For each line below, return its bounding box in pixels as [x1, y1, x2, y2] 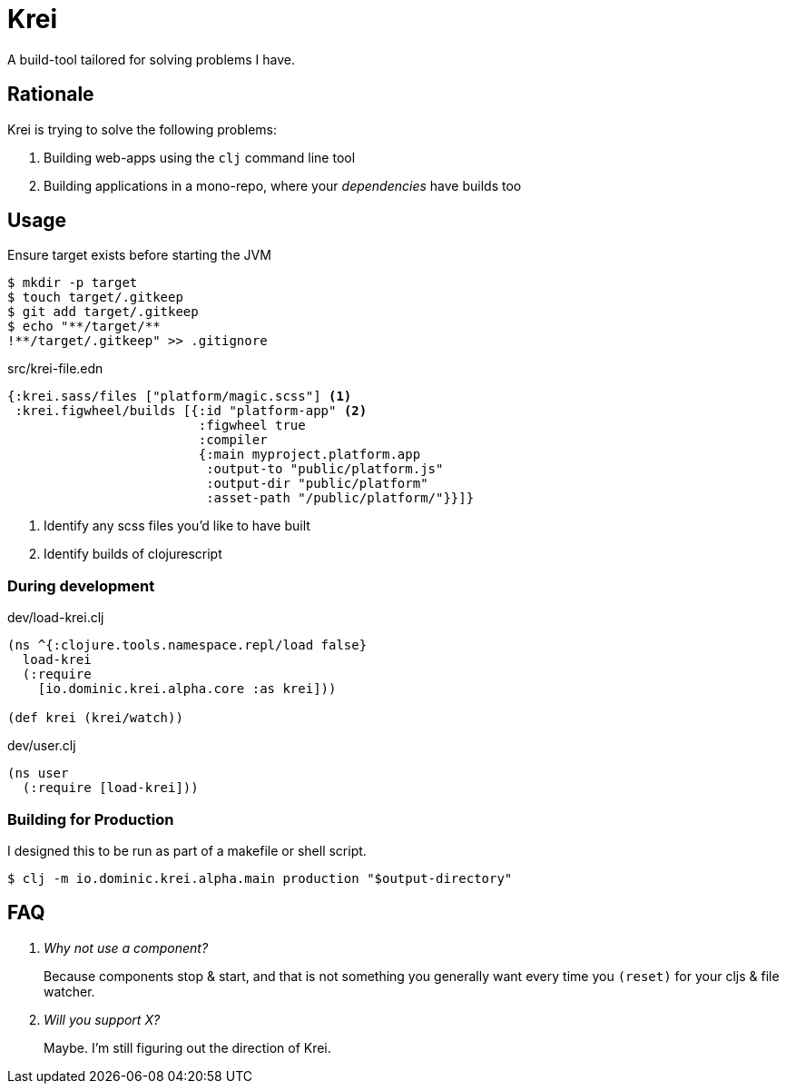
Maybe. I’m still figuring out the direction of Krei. [44, 1039, 331, 1056]
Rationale [7, 83, 94, 106]
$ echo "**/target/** [7, 319, 161, 334]
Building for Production [7, 809, 174, 828]
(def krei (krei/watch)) [7, 710, 183, 726]
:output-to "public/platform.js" [206, 461, 444, 477]
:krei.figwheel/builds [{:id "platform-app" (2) [15, 403, 368, 419]
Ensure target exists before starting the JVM [7, 247, 271, 263]
